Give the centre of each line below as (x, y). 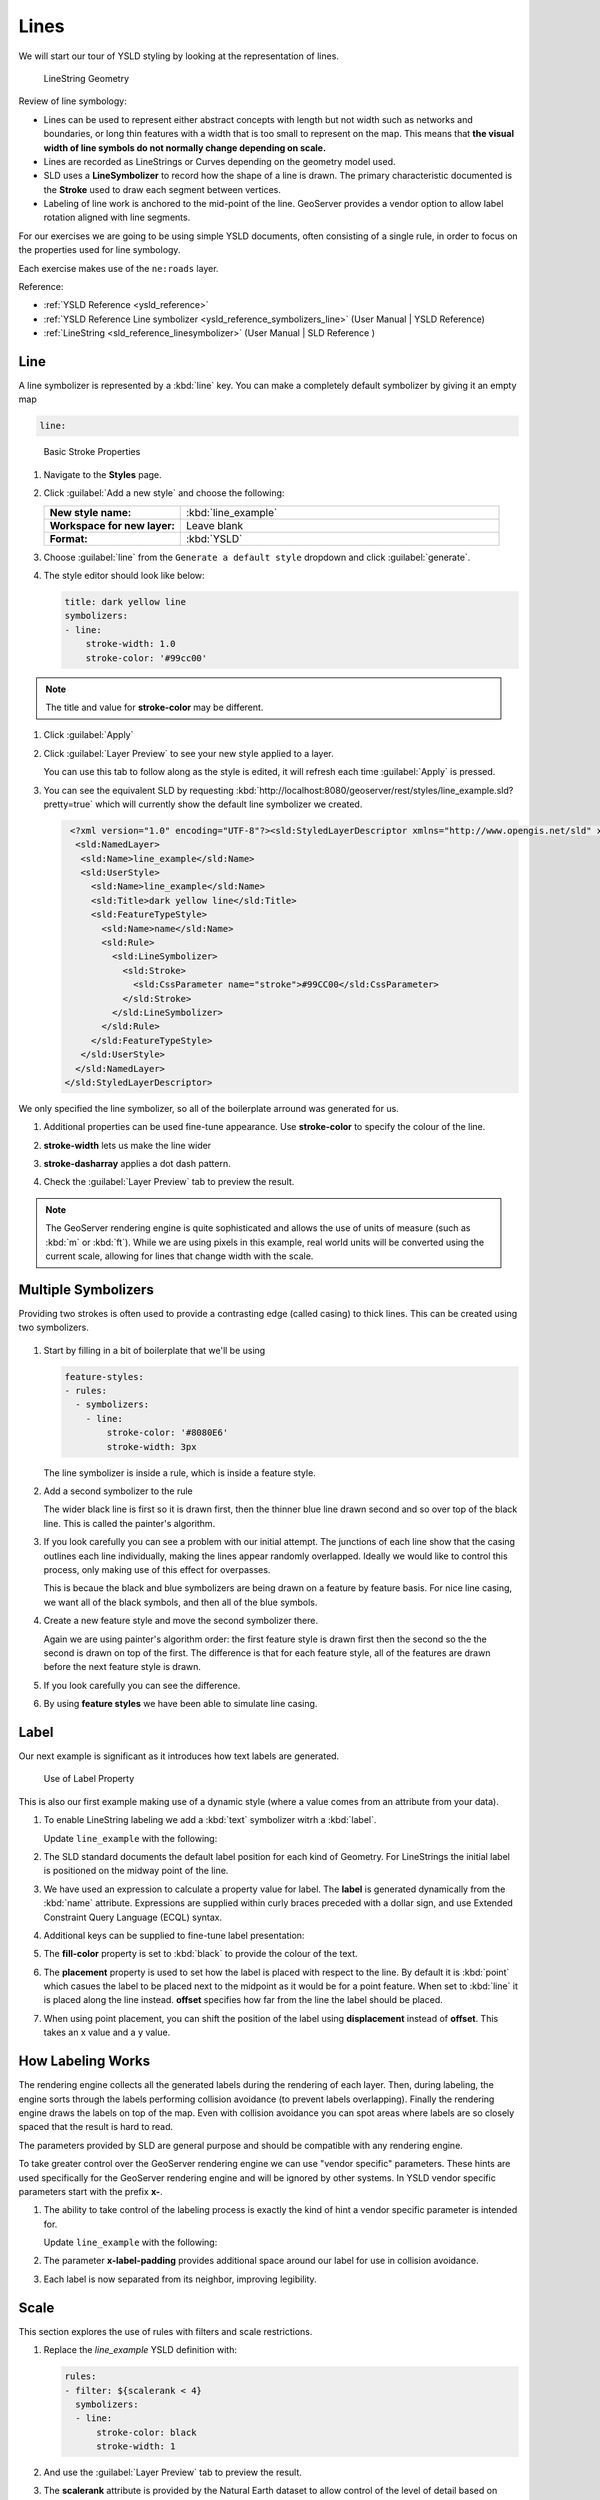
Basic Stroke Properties (92, 452)
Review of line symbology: (72, 101)
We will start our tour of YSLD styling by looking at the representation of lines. (179, 56)
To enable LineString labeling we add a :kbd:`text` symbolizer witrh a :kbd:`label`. (210, 1820)
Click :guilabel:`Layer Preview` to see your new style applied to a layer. (188, 753)
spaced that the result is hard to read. (96, 2127)
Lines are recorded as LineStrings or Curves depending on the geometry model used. (219, 161)
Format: (69, 538)
